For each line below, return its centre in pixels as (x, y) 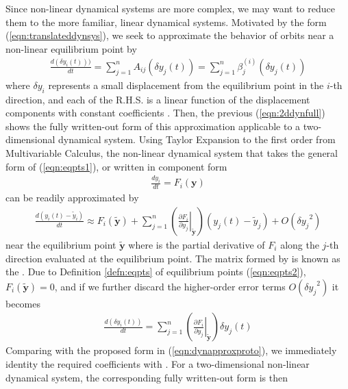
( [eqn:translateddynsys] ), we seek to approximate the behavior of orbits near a (170, 35)
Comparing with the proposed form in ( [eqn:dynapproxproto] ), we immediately (171, 350)
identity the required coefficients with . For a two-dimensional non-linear (158, 363)
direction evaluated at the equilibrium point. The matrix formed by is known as (173, 258)
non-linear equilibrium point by (71, 48)
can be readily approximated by (72, 198)
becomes (23, 303)
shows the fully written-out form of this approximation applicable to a (153, 126)
